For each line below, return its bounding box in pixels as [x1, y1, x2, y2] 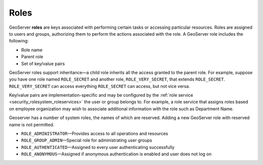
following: [9, 38, 29, 44]
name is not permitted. [9, 122, 55, 127]
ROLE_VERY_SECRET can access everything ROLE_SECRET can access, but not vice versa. [9, 83, 190, 89]
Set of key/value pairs [21, 61, 65, 66]
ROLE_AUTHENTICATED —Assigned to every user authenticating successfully [21, 144, 175, 150]
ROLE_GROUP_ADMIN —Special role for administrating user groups [21, 137, 152, 144]
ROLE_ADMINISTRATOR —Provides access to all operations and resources [21, 131, 168, 137]
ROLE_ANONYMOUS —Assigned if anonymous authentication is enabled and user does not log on [21, 151, 212, 157]
